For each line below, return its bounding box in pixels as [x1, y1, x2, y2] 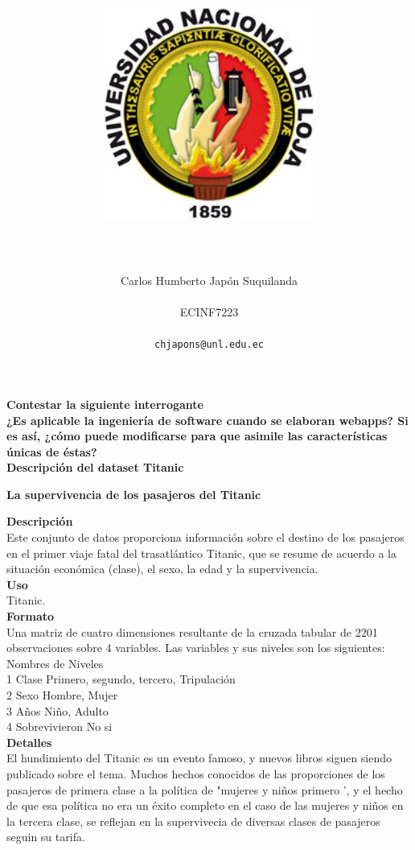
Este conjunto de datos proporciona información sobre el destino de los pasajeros [6, 529, 405, 546]
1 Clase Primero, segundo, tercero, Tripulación [6, 671, 236, 687]
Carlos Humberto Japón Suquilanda [120, 271, 298, 288]
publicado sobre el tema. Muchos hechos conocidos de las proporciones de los [6, 765, 385, 782]
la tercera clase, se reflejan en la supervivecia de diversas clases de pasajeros [6, 812, 380, 829]
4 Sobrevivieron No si [6, 718, 113, 735]
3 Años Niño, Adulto [6, 702, 109, 719]
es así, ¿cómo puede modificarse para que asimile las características [6, 427, 388, 444]
